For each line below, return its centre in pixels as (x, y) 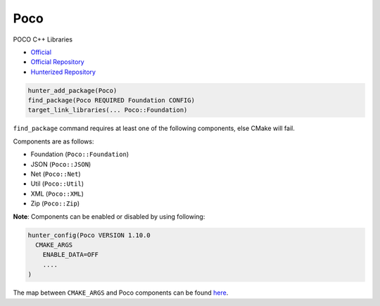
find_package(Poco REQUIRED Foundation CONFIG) (111, 101)
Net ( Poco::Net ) (56, 174)
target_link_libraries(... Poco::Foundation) (108, 110)
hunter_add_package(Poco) (72, 90)
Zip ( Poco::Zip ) (55, 203)
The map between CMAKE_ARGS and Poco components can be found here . (121, 293)
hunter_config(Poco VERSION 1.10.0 (89, 235)
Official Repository (57, 62)
